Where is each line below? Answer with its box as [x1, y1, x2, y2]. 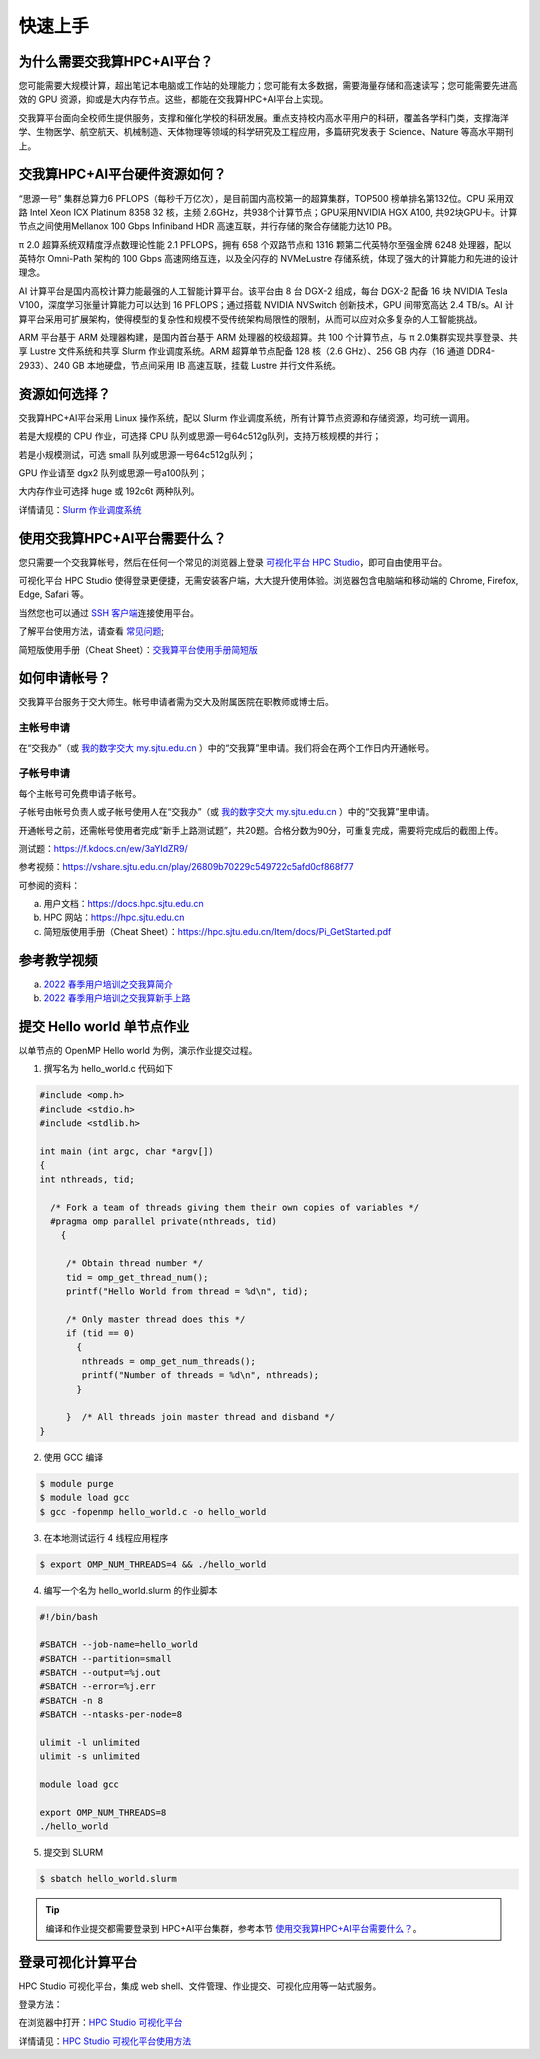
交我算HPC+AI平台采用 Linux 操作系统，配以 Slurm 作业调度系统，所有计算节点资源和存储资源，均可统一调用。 [18, 411, 475, 424]
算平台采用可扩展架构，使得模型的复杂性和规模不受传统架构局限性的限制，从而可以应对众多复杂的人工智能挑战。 [18, 313, 483, 325]
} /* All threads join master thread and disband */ [65, 1411, 335, 1423]
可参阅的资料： [18, 879, 80, 891]
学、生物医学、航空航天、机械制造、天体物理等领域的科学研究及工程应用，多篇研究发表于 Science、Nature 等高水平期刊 [18, 126, 514, 138]
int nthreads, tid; [39, 1173, 135, 1185]
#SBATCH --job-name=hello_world [39, 1639, 199, 1650]
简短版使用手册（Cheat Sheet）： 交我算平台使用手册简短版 [18, 643, 259, 655]
